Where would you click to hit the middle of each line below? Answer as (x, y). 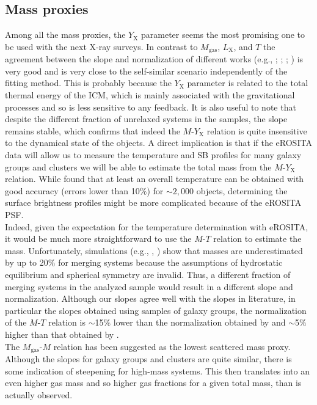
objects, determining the (242, 190)
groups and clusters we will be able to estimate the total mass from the (138, 166)
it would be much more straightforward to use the (98, 239)
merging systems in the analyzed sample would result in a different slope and (149, 286)
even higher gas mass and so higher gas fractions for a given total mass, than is (153, 383)
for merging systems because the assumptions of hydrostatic (170, 262)
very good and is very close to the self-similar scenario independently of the (146, 71)
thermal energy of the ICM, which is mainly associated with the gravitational (150, 95)
